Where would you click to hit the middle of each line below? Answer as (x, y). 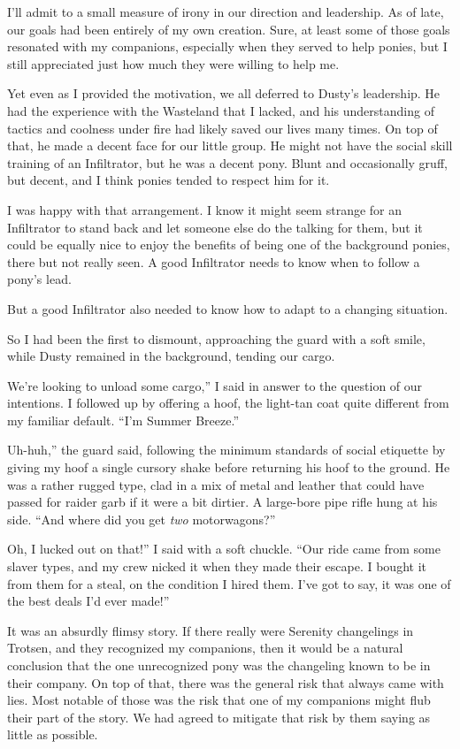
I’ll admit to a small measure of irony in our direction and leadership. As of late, (226, 11)
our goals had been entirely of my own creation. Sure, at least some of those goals (229, 29)
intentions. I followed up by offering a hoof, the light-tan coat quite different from (228, 403)
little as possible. (53, 734)
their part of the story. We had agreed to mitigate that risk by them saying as (219, 717)
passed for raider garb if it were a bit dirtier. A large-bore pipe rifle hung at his (222, 502)
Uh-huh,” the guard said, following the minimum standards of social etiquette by (226, 450)
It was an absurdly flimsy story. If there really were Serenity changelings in (211, 630)
